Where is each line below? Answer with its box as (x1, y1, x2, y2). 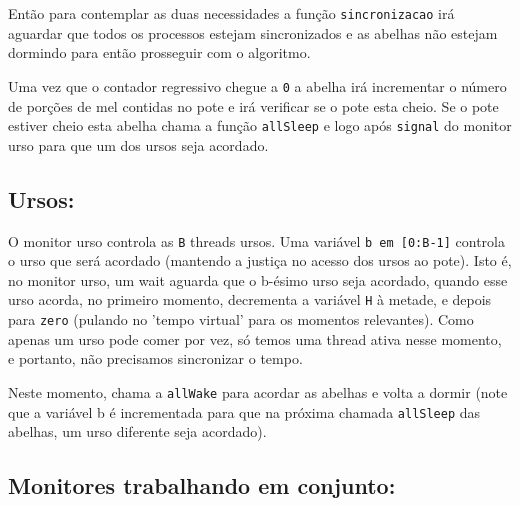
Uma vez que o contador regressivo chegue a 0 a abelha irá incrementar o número (8, 75, 507, 96)
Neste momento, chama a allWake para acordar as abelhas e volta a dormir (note (8, 381, 508, 402)
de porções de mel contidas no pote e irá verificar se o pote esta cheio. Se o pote (8, 95, 499, 116)
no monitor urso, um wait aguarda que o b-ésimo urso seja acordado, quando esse (8, 269, 508, 290)
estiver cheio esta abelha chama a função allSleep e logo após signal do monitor (8, 115, 512, 136)
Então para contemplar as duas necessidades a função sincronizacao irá (8, 3, 455, 23)
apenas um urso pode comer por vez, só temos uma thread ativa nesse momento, (8, 328, 502, 349)
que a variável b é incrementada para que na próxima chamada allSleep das (8, 401, 481, 422)
